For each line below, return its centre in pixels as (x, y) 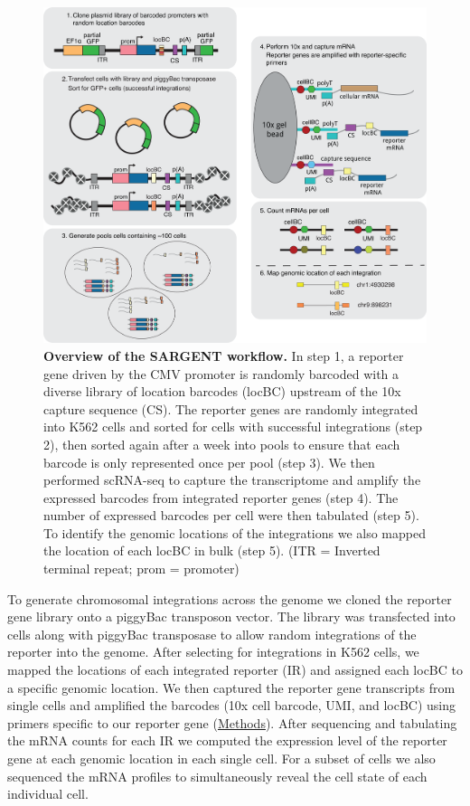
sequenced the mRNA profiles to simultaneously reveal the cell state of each (217, 776)
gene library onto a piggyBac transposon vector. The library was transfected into (231, 616)
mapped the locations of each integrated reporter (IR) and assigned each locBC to (235, 670)
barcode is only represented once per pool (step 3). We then (209, 462)
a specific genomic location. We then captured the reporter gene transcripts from (231, 687)
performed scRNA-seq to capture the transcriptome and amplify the (232, 480)
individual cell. (48, 794)
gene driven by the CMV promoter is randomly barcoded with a (221, 373)
